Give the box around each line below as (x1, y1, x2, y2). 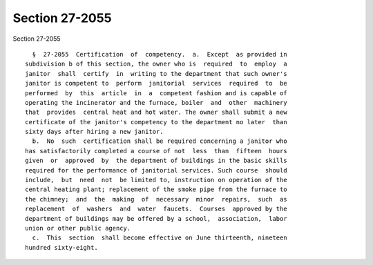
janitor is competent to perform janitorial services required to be (25, 79, 287, 88)
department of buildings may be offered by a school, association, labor (25, 215, 287, 222)
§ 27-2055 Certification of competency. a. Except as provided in (32, 50, 287, 58)
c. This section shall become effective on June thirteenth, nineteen (32, 234, 287, 242)
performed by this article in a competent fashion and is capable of (25, 89, 287, 97)
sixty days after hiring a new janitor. (25, 128, 164, 136)
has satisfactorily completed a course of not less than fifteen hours (25, 147, 287, 155)
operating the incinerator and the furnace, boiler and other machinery (25, 99, 287, 106)
